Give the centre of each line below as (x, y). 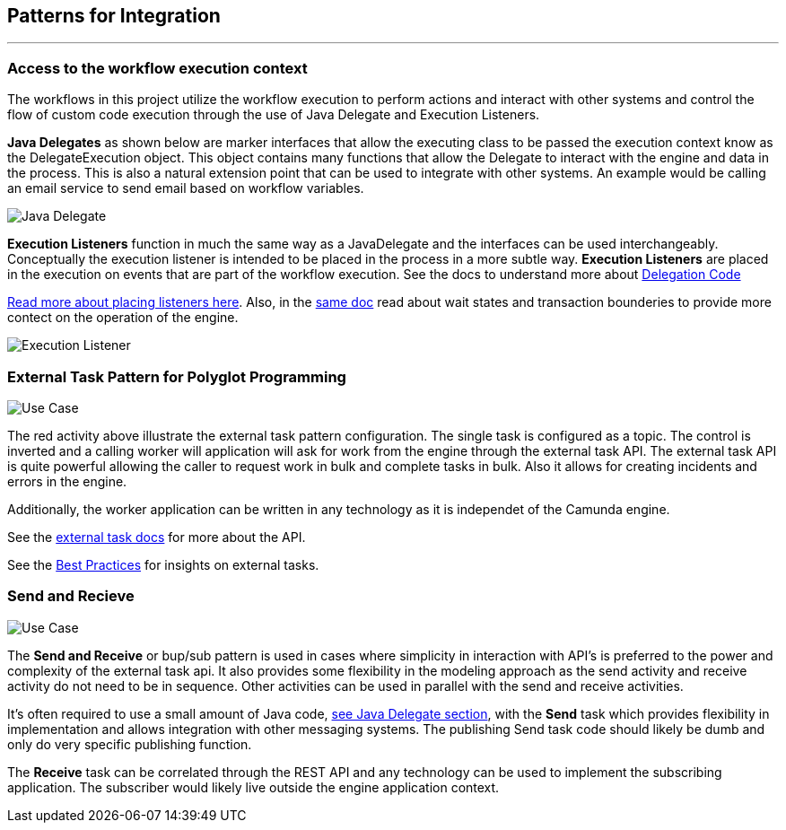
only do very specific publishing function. (130, 744)
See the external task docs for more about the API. (157, 537)
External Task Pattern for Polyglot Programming (177, 376)
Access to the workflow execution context (157, 68)
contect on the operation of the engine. (123, 318)
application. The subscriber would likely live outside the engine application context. (253, 787)
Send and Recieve (71, 596)
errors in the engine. (67, 481)
